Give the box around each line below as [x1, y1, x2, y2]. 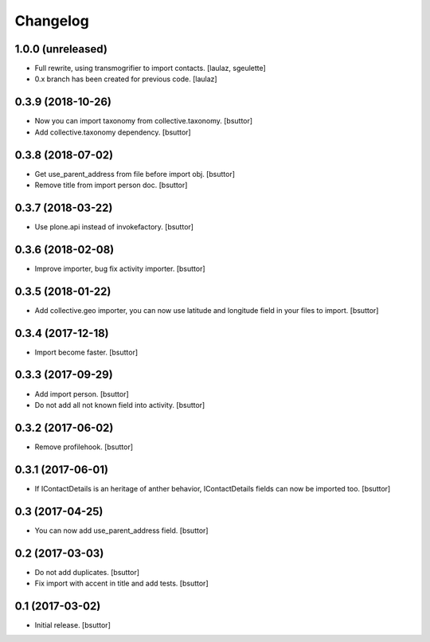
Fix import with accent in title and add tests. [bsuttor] [34, 578, 209, 588]
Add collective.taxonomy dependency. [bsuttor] [34, 127, 191, 137]
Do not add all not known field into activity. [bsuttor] [34, 400, 205, 409]
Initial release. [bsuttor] [34, 620, 111, 629]
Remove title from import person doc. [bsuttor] [34, 180, 188, 190]
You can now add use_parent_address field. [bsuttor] [34, 526, 209, 535]
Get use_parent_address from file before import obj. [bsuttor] [34, 169, 235, 178]
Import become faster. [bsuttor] [34, 347, 139, 357]
